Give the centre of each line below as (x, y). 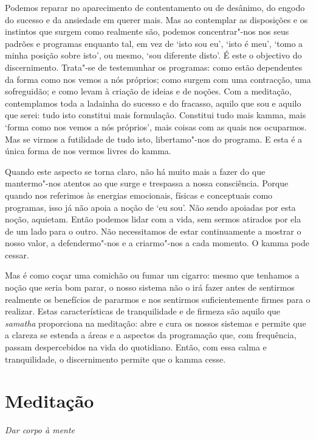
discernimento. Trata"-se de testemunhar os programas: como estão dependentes (154, 67)
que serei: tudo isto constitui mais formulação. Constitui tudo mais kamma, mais (156, 115)
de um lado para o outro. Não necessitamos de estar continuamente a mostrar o (153, 231)
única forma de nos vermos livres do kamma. (88, 151)
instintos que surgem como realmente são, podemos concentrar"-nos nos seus (147, 31)
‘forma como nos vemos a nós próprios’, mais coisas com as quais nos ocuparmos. (156, 126)
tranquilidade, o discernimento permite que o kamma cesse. (115, 359)
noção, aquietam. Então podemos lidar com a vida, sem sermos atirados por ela (153, 219)
